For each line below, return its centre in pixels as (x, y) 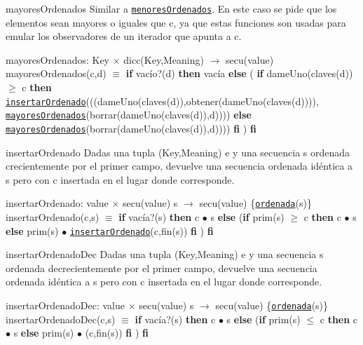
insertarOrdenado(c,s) (53, 217)
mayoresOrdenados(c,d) (56, 73)
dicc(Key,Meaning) (164, 59)
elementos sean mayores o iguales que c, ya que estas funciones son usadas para (176, 22)
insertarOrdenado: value (57, 203)
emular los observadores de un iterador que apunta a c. (124, 36)
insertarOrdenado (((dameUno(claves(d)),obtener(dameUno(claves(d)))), (162, 101)
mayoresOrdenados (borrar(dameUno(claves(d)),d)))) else (129, 115)
